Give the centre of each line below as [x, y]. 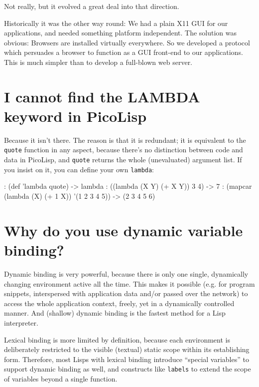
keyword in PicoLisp [75, 116]
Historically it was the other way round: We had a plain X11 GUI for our [116, 23]
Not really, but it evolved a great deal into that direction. [92, 6]
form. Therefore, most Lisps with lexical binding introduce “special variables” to [127, 359]
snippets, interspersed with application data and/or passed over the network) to [126, 293]
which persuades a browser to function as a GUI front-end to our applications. [124, 52]
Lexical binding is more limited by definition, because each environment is [117, 339]
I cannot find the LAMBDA [102, 96]
